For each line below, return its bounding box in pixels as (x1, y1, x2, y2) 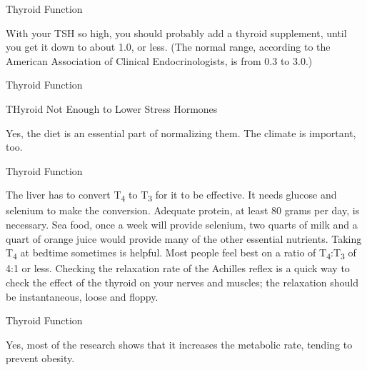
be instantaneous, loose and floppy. (6, 289, 159, 304)
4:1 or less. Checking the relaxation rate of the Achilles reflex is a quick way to (6, 261, 350, 276)
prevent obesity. (6, 351, 75, 366)
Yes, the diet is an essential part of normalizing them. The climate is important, (6, 125, 356, 140)
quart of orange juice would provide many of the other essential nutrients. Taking (6, 231, 362, 246)
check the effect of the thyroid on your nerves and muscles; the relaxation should (6, 274, 358, 289)
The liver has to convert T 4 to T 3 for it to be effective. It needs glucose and (6, 187, 337, 204)
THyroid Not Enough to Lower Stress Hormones (6, 101, 218, 116)
